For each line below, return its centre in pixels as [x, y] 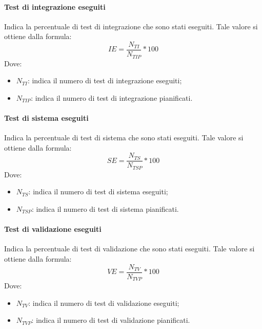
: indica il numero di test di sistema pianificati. [105, 208]
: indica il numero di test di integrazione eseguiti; [105, 80]
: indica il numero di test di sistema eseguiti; [98, 191]
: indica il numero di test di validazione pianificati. [111, 320]
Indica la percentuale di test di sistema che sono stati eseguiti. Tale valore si [124, 138]
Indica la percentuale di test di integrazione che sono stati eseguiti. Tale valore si [131, 26]
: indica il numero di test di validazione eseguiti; [104, 303]
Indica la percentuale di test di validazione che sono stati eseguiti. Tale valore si [129, 249]
